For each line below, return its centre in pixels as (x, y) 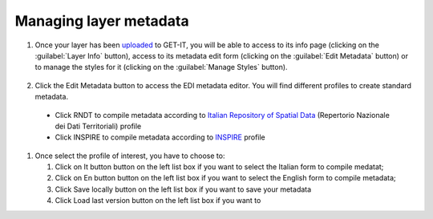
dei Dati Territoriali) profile (98, 126)
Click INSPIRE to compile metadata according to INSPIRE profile (160, 137)
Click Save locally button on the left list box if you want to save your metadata (183, 189)
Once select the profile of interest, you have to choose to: (130, 156)
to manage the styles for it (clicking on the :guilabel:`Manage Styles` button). (161, 67)
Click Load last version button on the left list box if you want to (158, 201)
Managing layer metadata (102, 21)
